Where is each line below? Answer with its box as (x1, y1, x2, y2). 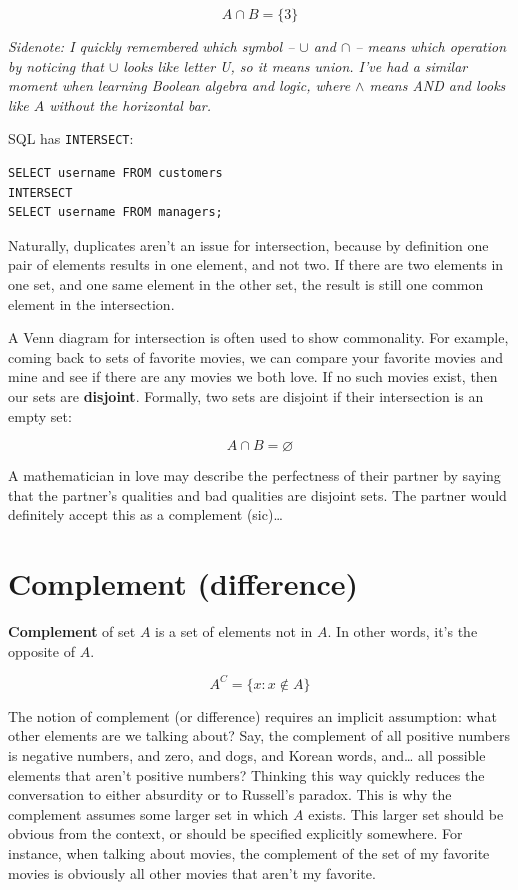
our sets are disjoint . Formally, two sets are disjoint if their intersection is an (8, 385, 484, 406)
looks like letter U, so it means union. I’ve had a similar (123, 55, 468, 76)
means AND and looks (369, 75, 506, 96)
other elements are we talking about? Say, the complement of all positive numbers (8, 725, 510, 746)
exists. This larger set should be (308, 803, 504, 824)
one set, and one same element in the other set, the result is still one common (8, 274, 484, 294)
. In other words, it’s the (327, 621, 478, 642)
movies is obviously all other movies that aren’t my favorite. (8, 862, 376, 883)
